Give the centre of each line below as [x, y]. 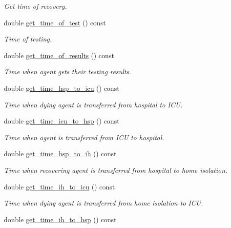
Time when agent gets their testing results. [68, 72]
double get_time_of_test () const [55, 22]
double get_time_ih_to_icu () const [60, 186]
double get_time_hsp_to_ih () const [60, 154]
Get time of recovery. [35, 6]
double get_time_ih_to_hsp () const [60, 219]
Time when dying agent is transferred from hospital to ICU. [93, 104]
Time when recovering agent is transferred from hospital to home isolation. [116, 170]
